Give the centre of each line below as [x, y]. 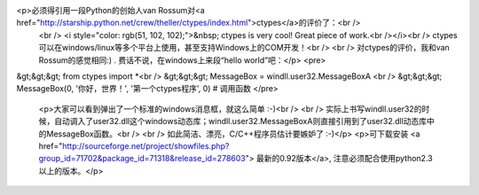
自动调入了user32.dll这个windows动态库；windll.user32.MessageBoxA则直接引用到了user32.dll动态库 [240, 121]
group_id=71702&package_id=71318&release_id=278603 [142, 159]
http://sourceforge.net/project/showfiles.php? [146, 145]
